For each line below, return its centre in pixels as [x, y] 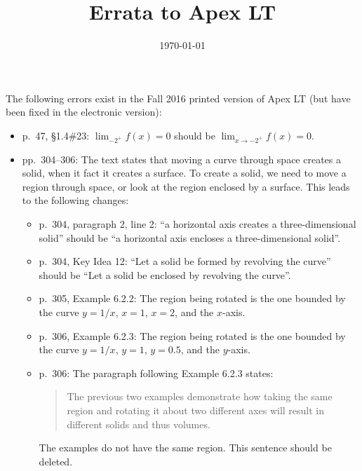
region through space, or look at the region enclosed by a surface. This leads [186, 186]
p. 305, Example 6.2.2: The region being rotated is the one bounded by [192, 298]
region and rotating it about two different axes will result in [196, 410]
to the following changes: [75, 200]
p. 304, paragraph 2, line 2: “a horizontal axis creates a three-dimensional [197, 224]
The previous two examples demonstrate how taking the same [200, 396]
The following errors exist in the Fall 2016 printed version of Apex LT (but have [178, 98]
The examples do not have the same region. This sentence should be [185, 448]
